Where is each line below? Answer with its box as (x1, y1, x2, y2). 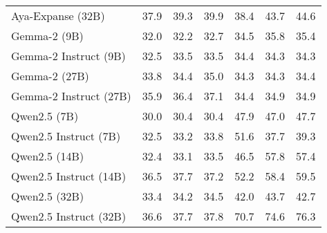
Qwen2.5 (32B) (11, 188, 84, 204)
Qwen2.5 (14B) (11, 148, 84, 164)
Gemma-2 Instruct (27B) (11, 88, 131, 104)
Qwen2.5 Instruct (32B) (11, 208, 127, 224)
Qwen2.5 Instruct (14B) (11, 168, 127, 184)
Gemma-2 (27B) (11, 68, 89, 84)
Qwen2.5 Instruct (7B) (11, 128, 121, 144)
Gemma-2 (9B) (11, 28, 84, 44)
